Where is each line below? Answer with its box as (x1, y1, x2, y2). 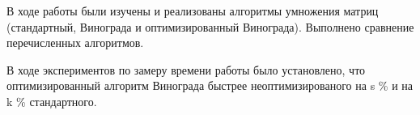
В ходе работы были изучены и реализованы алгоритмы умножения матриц (6, 2, 379, 19)
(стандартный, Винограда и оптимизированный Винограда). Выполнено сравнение (6, 18, 414, 35)
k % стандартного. (6, 92, 97, 109)
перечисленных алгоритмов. (6, 34, 144, 51)
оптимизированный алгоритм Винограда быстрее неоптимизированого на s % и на (6, 77, 414, 94)
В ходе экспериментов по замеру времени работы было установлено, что (6, 61, 366, 78)
